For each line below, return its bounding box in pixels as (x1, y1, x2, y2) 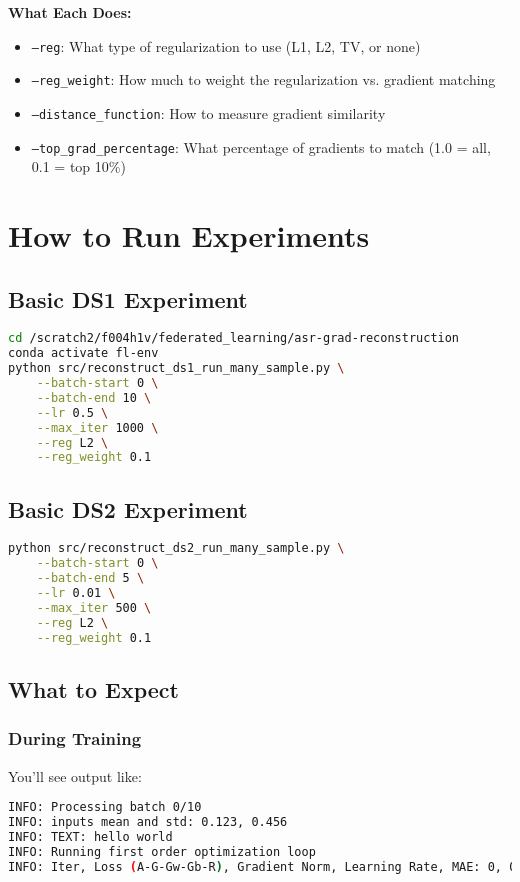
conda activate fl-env (8, 346, 159, 361)
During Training (8, 726, 142, 751)
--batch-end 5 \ (36, 571, 145, 586)
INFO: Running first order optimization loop (8, 844, 316, 859)
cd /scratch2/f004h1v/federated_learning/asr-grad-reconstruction (8, 331, 460, 346)
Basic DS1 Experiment (8, 283, 248, 314)
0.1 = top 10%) (31, 156, 126, 177)
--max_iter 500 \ (36, 600, 152, 615)
